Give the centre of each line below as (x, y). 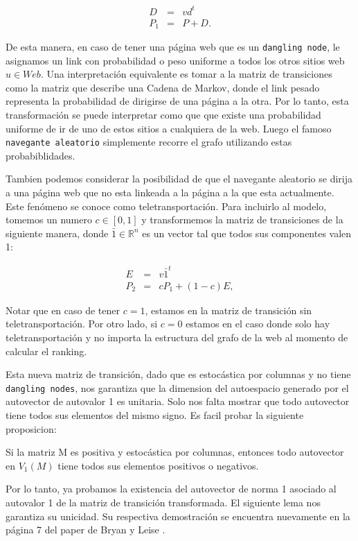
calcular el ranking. (46, 351)
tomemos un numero (49, 220)
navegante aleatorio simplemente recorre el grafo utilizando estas (149, 142)
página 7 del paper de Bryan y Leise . (86, 530)
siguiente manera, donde (57, 233)
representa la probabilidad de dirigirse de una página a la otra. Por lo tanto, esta (177, 101)
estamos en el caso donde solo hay (258, 324)
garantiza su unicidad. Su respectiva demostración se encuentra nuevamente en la (178, 516)
